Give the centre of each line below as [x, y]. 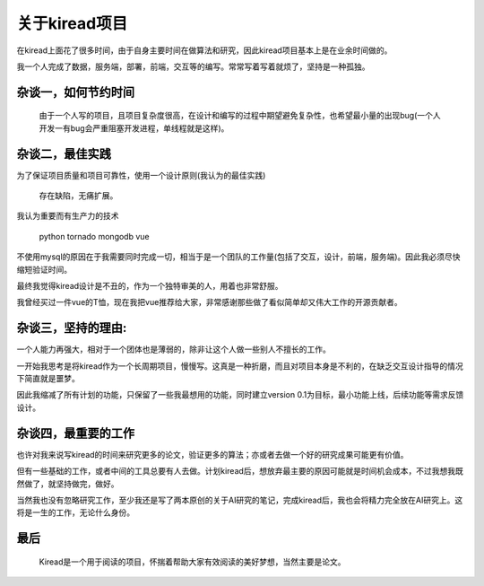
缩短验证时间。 [44, 269]
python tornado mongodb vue [94, 236]
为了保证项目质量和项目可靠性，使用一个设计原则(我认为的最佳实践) [141, 175]
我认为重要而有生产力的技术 [68, 216]
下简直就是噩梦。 [48, 379]
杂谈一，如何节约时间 [75, 92]
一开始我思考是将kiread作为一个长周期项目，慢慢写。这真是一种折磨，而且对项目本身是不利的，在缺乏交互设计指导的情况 [240, 366]
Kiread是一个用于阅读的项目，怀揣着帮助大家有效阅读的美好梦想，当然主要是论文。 [192, 562]
